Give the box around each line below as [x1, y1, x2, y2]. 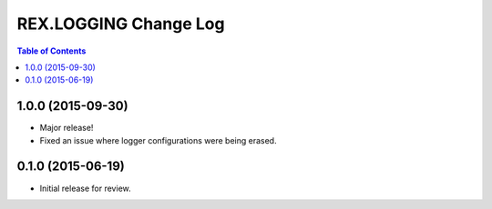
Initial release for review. [39, 183, 131, 194]
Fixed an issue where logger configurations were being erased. [39, 134, 277, 145]
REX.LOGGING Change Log [16, 14, 225, 34]
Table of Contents [16, 45, 87, 56]
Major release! [39, 123, 94, 134]
